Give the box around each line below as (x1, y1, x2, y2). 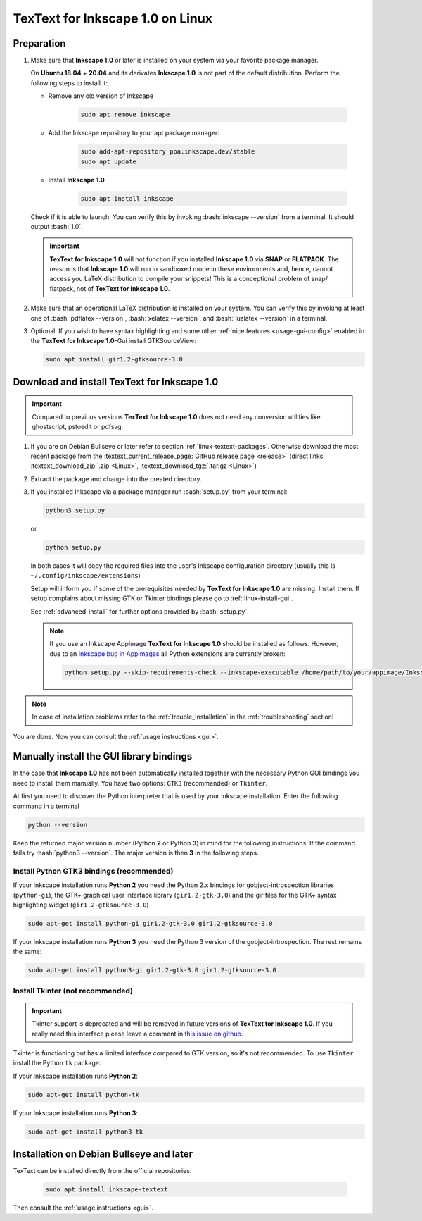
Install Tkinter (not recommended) (13, 986, 134, 996)
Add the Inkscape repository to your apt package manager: (48, 129, 219, 137)
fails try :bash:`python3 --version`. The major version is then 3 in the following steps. (13, 849, 260, 857)
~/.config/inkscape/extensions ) (30, 571, 141, 580)
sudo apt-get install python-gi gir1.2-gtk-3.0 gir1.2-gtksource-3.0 (27, 919, 273, 927)
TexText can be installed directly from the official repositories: (13, 1167, 192, 1175)
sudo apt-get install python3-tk (27, 1127, 143, 1136)
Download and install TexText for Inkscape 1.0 (13, 376, 219, 388)
